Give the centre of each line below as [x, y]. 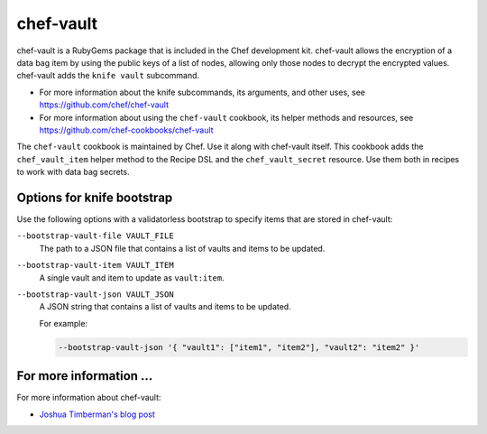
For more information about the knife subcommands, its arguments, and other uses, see [202, 92]
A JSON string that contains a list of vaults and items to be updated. [165, 307]
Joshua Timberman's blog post [97, 414]
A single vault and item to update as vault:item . [132, 277]
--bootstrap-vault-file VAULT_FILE [96, 236]
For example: [64, 323]
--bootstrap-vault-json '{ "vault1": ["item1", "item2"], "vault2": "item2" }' [239, 347]
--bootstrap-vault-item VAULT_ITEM [96, 265]
